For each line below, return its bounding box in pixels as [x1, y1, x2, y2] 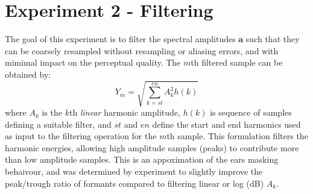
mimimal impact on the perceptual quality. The [5, 56, 181, 69]
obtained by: [5, 67, 51, 80]
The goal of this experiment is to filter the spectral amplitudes [5, 33, 236, 45]
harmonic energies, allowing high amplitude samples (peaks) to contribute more [5, 141, 299, 154]
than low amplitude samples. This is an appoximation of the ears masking [5, 153, 279, 166]
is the [42, 106, 63, 119]
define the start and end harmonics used [152, 117, 301, 130]
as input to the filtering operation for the [5, 130, 157, 142]
